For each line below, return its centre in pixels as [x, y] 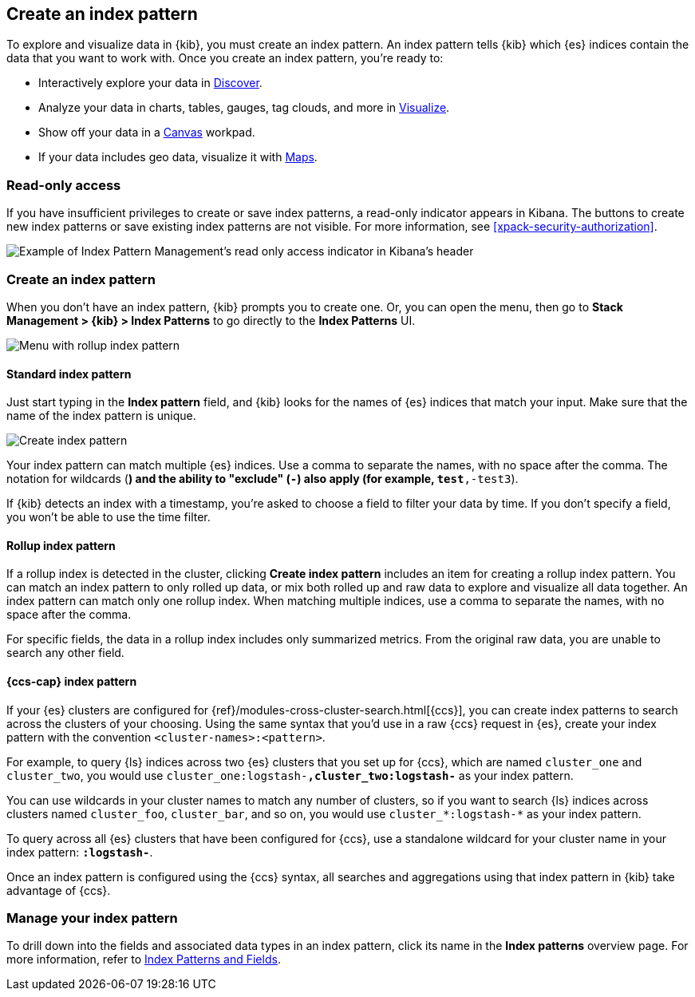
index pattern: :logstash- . [80, 852]
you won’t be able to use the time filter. [109, 517]
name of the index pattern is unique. [101, 416]
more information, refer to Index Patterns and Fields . [144, 959]
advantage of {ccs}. [59, 890]
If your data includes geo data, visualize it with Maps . [178, 157]
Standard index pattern [69, 374]
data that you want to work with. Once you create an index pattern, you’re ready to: [225, 58]
